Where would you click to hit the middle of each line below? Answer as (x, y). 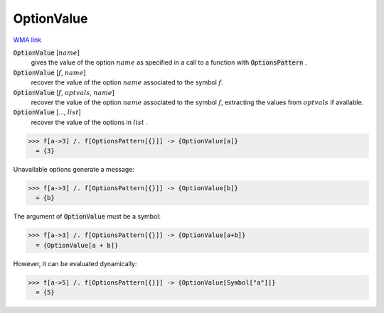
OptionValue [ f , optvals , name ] (64, 92)
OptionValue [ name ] (46, 53)
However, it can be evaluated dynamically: (75, 263)
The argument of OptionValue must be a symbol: (87, 216)
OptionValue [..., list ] (47, 112)
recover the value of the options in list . (90, 122)
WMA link (27, 40)
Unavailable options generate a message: (74, 170)
